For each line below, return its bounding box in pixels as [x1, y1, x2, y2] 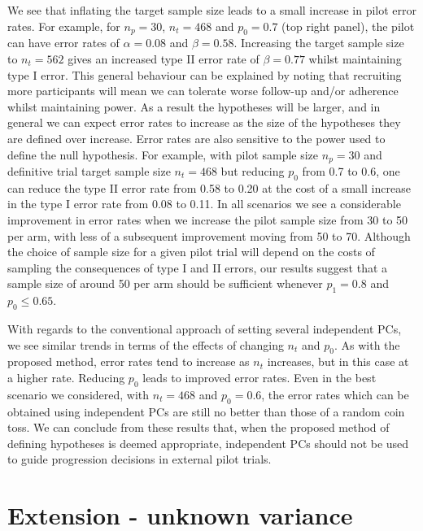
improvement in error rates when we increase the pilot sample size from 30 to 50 [7, 211, 408, 228]
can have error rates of [7, 34, 120, 51]
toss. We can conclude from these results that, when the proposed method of [7, 419, 390, 436]
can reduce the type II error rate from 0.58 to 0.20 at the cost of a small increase [7, 179, 411, 196]
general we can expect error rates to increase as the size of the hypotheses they [7, 114, 401, 131]
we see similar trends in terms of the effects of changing [7, 336, 284, 353]
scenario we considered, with [7, 385, 150, 403]
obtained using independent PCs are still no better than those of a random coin [7, 403, 405, 420]
